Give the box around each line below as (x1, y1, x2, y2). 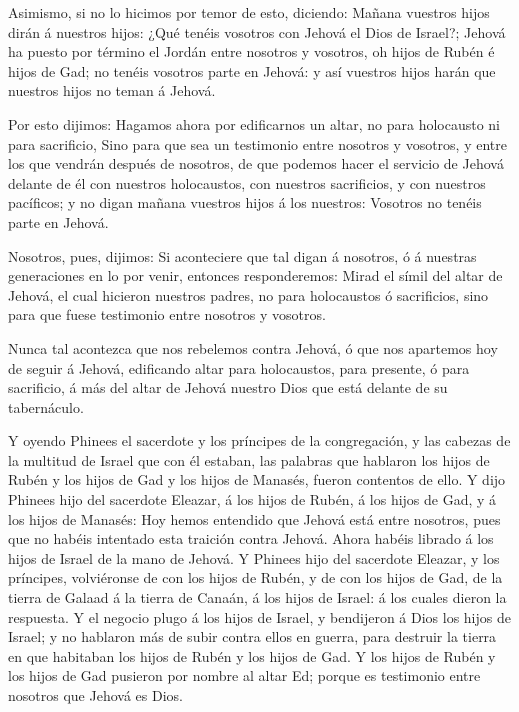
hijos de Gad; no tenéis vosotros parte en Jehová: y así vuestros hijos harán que (8, 60, 496, 81)
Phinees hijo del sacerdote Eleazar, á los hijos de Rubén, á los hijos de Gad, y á (8, 489, 497, 510)
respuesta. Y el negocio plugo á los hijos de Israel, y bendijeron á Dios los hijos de (8, 606, 511, 627)
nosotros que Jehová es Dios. (8, 685, 183, 705)
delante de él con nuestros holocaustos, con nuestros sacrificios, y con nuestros (8, 172, 486, 193)
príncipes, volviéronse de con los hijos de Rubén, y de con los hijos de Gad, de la (8, 567, 503, 588)
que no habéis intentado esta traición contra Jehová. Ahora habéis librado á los (8, 528, 494, 549)
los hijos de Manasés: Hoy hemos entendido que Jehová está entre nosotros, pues (8, 508, 501, 529)
